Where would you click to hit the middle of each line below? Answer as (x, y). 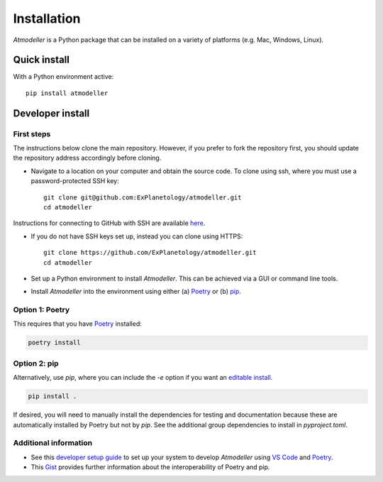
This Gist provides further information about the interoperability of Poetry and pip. (150, 467)
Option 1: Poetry (41, 310)
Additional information (53, 443)
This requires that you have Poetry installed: (77, 324)
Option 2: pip (36, 363)
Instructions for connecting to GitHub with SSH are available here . (109, 223)
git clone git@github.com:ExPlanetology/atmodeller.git (143, 197)
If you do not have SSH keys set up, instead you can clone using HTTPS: (137, 236)
